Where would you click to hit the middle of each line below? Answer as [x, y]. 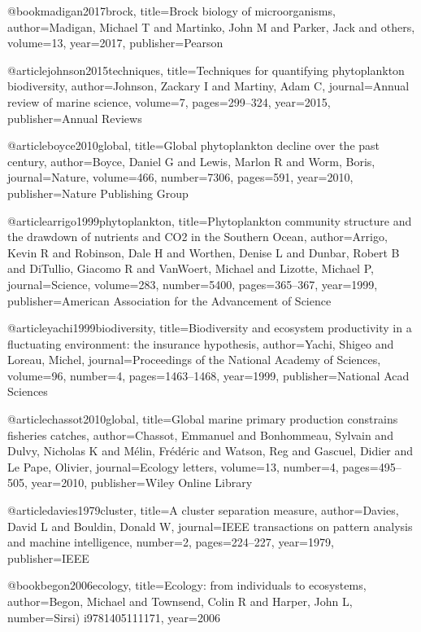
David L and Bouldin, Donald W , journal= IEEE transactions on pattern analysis [210, 526]
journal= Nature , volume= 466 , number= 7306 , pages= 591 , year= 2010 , [180, 177]
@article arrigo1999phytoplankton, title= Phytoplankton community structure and [210, 220]
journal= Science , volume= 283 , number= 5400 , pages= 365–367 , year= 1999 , [193, 284]
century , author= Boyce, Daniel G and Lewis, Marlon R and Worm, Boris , [191, 161]
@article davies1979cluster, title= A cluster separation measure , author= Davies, [203, 510]
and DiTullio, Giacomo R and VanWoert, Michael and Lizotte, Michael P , [191, 268]
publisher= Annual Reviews [75, 118]
